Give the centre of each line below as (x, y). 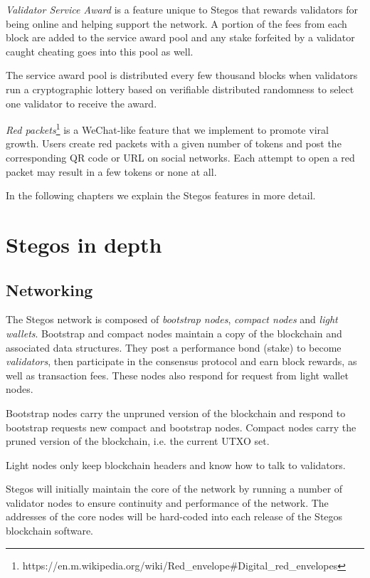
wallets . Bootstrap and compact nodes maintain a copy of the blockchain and (174, 333)
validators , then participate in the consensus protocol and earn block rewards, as (181, 361)
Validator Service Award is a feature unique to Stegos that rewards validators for (182, 9)
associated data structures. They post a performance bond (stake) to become (174, 347)
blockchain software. (50, 531)
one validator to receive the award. (81, 103)
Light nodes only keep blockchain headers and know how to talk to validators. (176, 464)
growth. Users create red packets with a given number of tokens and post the (174, 143)
